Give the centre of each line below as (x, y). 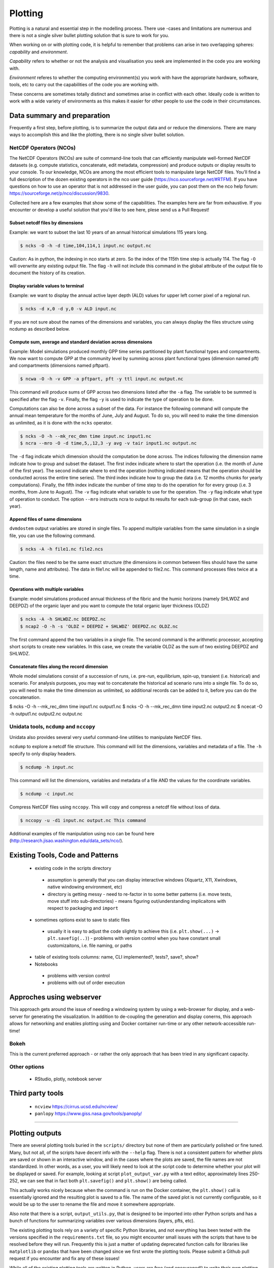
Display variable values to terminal (46, 286)
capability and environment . (39, 52)
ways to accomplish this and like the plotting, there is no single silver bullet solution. (97, 135)
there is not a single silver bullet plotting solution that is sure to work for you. (89, 35)
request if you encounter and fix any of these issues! (64, 1258)
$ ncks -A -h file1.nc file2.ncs (62, 549)
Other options (27, 1067)
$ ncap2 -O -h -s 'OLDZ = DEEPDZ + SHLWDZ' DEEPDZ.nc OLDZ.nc (99, 626)
